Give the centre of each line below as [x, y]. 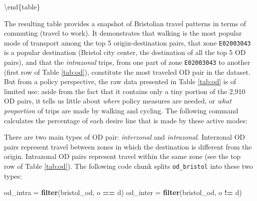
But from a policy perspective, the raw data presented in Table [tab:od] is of [120, 81]
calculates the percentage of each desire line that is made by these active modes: [126, 120]
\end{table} [22, 6]
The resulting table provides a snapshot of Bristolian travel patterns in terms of [125, 23]
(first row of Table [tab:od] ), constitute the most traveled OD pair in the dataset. [127, 72]
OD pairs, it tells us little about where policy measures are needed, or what [118, 101]
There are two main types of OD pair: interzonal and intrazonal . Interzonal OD [125, 137]
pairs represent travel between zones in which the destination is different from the [128, 146]
